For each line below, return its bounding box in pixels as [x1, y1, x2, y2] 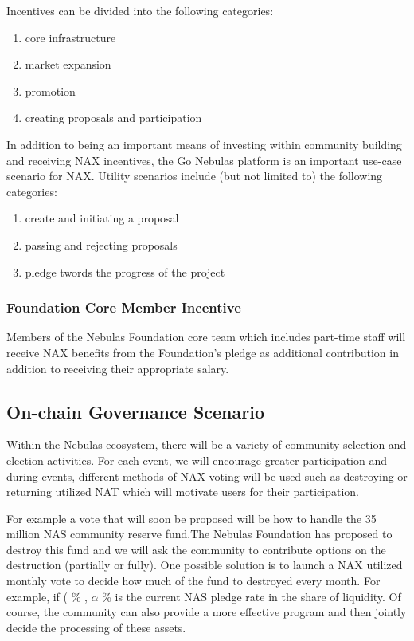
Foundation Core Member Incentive [6, 297, 241, 317]
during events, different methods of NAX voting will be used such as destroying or [6, 467, 408, 484]
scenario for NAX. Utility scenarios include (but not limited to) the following [6, 167, 383, 184]
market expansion [25, 56, 111, 73]
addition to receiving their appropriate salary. [6, 360, 229, 376]
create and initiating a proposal [25, 210, 179, 226]
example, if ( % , [6, 588, 88, 604]
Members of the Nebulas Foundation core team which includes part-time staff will [6, 328, 406, 345]
